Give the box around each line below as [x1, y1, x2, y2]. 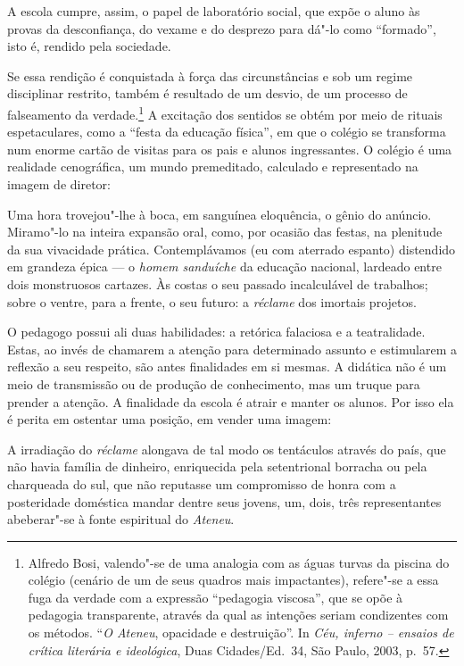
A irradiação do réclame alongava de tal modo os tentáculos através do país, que [7, 439, 446, 458]
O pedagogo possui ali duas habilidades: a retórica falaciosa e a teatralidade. [7, 322, 426, 341]
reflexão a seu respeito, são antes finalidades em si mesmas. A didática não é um [7, 357, 447, 376]
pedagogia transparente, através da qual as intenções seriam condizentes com [28, 605, 449, 624]
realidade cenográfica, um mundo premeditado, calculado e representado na [7, 157, 418, 176]
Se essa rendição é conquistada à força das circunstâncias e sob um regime [7, 66, 413, 85]
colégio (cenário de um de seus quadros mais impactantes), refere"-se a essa [28, 570, 439, 589]
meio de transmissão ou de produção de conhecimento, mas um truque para [7, 374, 420, 393]
